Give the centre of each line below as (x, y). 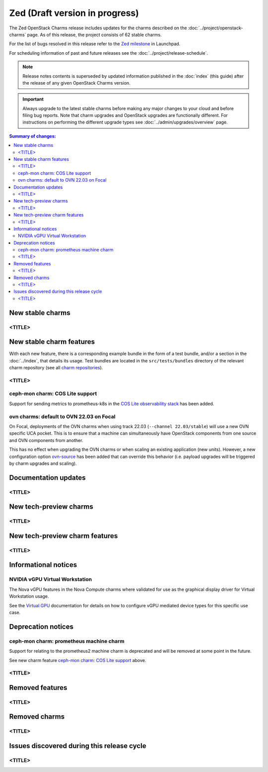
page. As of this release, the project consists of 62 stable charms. (94, 34)
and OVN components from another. (46, 440)
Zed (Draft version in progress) (74, 13)
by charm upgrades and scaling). (43, 463)
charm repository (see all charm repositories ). (56, 368)
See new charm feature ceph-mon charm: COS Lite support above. (78, 660)
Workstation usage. (29, 596)
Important (33, 99)
